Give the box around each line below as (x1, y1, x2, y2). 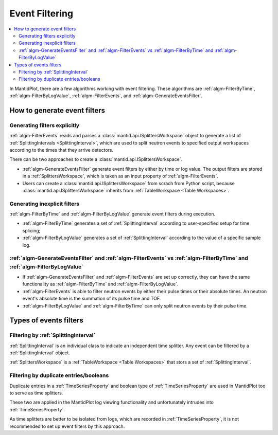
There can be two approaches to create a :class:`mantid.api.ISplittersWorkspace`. (9, 156, 183, 162)
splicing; (22, 227, 41, 233)
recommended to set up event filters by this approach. (9, 423, 125, 429)
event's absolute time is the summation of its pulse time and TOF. (22, 296, 161, 302)
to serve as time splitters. (9, 390, 63, 396)
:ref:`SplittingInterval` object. (9, 350, 71, 356)
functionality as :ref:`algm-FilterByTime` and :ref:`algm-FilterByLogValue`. (22, 281, 179, 287)
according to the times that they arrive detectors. (9, 147, 114, 153)
